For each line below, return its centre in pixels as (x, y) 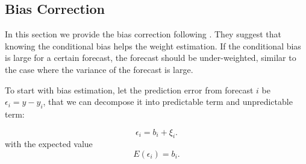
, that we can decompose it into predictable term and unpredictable (168, 102)
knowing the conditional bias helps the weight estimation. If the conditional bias (153, 46)
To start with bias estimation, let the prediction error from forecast (129, 90)
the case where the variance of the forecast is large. (99, 69)
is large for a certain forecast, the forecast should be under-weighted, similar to (151, 58)
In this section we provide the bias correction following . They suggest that (143, 34)
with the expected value (49, 144)
